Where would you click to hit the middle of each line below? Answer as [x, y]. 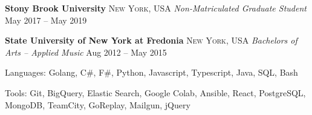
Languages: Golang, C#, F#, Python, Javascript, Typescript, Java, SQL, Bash [151, 72]
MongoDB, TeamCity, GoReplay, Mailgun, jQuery [98, 104]
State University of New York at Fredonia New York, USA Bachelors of [151, 40]
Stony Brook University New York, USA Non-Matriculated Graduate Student [156, 8]
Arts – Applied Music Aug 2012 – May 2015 [86, 52]
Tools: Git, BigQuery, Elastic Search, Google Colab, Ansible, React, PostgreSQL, [155, 92]
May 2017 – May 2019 [46, 20]
